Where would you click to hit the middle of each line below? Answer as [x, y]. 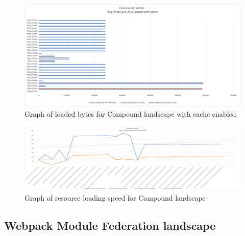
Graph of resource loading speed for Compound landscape [115, 198]
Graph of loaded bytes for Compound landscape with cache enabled [130, 114]
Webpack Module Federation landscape [110, 226]
